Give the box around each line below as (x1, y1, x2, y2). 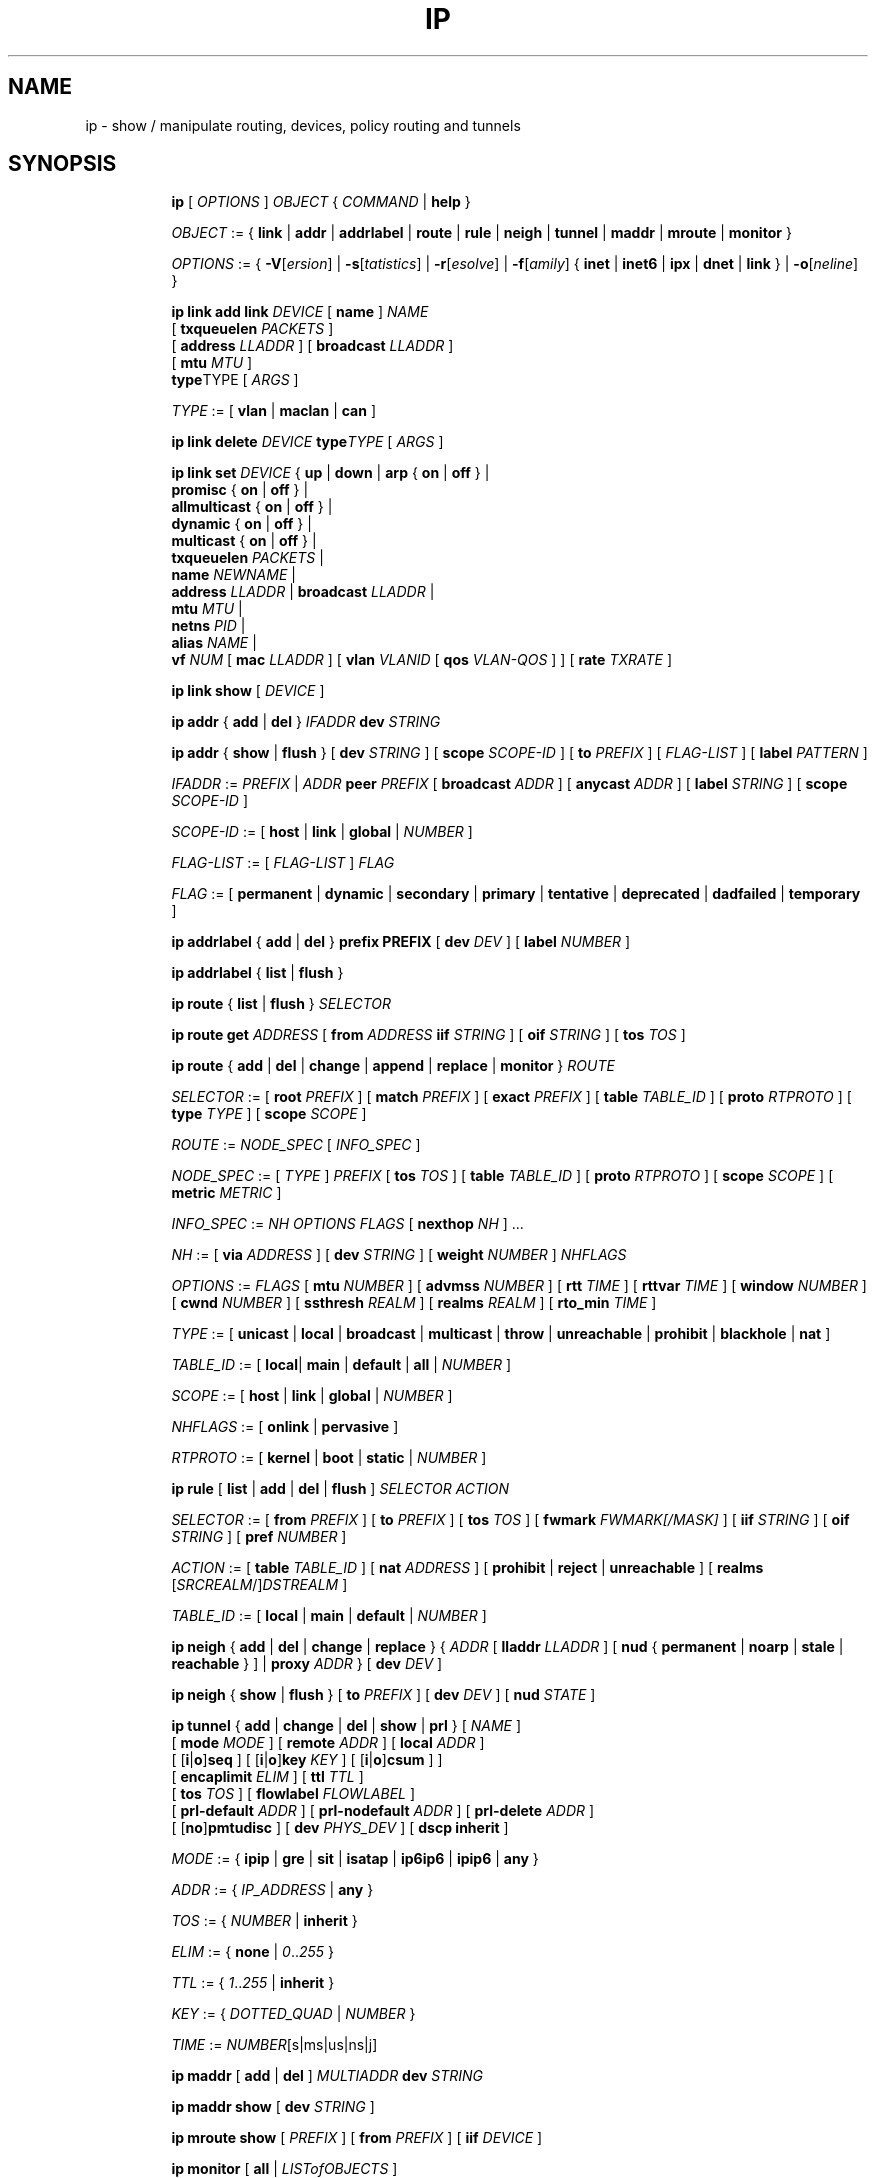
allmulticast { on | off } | (171, 498, 333, 516)
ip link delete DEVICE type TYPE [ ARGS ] (171, 433, 444, 451)
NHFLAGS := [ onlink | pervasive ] (171, 1418, 399, 1436)
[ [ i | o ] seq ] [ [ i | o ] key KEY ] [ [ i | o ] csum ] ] (171, 1751, 443, 1769)
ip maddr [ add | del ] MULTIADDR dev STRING (171, 2067, 484, 2085)
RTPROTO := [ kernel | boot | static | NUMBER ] (171, 1449, 487, 1467)
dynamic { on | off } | (171, 515, 312, 533)
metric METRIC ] (171, 1184, 282, 1202)
